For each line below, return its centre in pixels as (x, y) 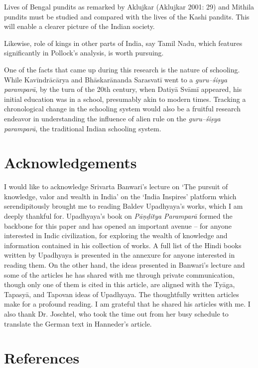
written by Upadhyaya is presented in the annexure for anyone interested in (120, 255)
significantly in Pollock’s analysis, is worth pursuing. (84, 53)
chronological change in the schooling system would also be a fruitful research (122, 109)
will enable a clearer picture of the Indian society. (79, 26)
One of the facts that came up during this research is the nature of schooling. (122, 69)
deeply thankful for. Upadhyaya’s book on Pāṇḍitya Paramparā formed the (118, 216)
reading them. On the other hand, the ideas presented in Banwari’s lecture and (125, 265)
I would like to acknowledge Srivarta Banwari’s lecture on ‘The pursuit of (116, 186)
